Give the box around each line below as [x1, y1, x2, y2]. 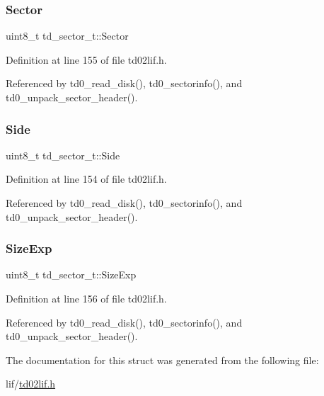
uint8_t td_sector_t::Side [6, 147, 120, 162]
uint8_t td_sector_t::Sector [6, 28, 129, 43]
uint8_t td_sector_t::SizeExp [6, 267, 137, 282]
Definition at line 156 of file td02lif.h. [6, 291, 167, 305]
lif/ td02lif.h [6, 376, 56, 391]
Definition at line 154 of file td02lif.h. [6, 171, 167, 186]
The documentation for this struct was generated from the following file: [6, 352, 319, 367]
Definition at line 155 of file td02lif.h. [6, 52, 167, 67]
